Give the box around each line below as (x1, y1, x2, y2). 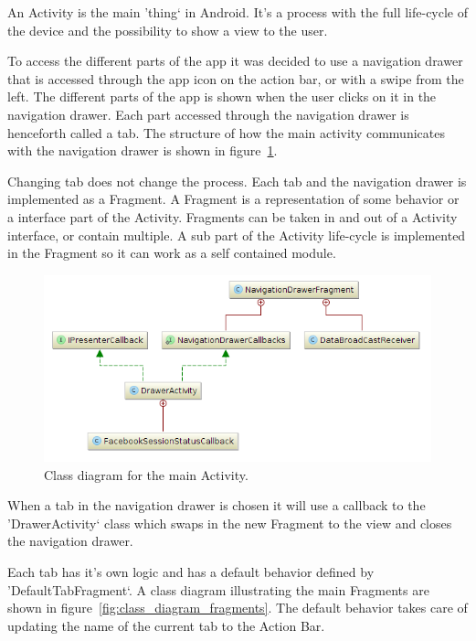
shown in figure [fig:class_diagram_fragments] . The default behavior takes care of (7, 598, 468, 617)
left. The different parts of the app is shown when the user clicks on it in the (7, 87, 437, 106)
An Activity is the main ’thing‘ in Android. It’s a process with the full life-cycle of (7, 3, 469, 21)
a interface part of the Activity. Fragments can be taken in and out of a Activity (7, 207, 458, 226)
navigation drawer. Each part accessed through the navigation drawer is (7, 104, 409, 123)
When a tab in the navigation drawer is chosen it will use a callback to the (7, 496, 426, 515)
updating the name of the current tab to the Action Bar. (7, 615, 325, 635)
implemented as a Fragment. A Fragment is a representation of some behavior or (7, 189, 460, 208)
